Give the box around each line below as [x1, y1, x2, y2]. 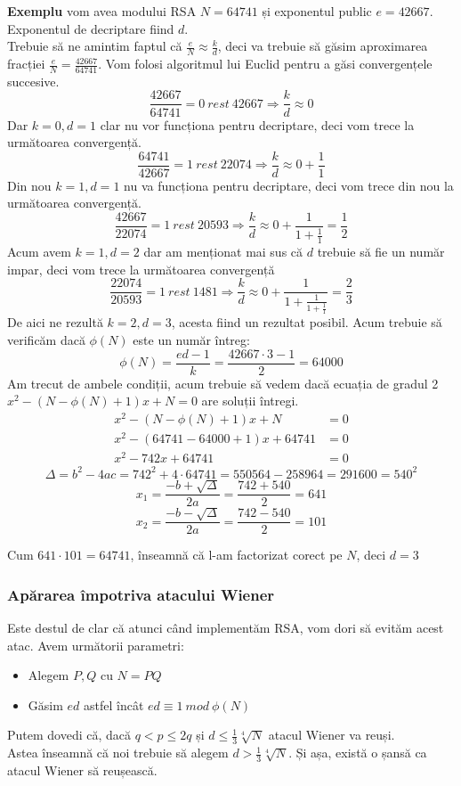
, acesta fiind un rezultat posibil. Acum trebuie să [171, 313, 442, 332]
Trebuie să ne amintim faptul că [7, 37, 182, 55]
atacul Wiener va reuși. [268, 725, 395, 744]
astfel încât [84, 695, 144, 714]
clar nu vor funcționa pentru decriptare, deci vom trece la [100, 115, 415, 134]
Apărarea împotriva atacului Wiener [7, 583, 275, 605]
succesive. [7, 71, 60, 90]
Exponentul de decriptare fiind [7, 19, 174, 37]
